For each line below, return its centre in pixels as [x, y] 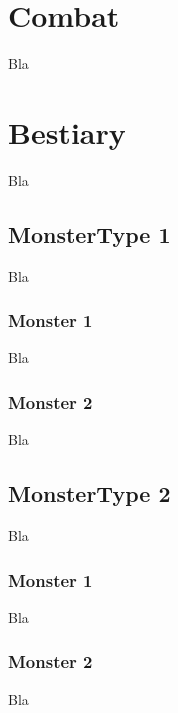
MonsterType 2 [89, 493]
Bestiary [67, 131]
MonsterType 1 [89, 233]
